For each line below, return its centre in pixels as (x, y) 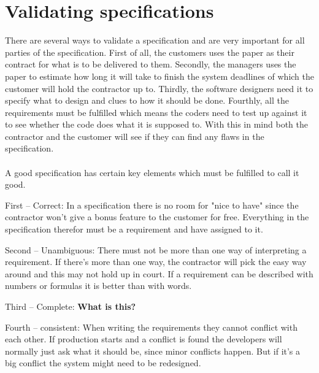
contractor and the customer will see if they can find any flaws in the (135, 136)
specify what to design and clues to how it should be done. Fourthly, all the (147, 100)
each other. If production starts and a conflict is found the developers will (144, 339)
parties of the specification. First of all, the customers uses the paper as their (150, 52)
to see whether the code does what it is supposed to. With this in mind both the (156, 124)
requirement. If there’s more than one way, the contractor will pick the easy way (156, 262)
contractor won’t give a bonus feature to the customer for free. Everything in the (157, 217)
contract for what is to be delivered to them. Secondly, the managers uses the (151, 64)
